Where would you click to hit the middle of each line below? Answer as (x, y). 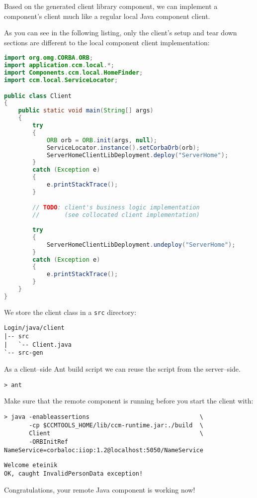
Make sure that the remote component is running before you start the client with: (129, 401)
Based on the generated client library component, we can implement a (111, 6)
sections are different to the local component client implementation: (107, 42)
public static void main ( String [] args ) (86, 111)
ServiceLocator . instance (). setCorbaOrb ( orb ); (123, 148)
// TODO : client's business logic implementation (116, 208)
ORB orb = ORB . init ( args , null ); (102, 140)
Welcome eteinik (31, 465)
